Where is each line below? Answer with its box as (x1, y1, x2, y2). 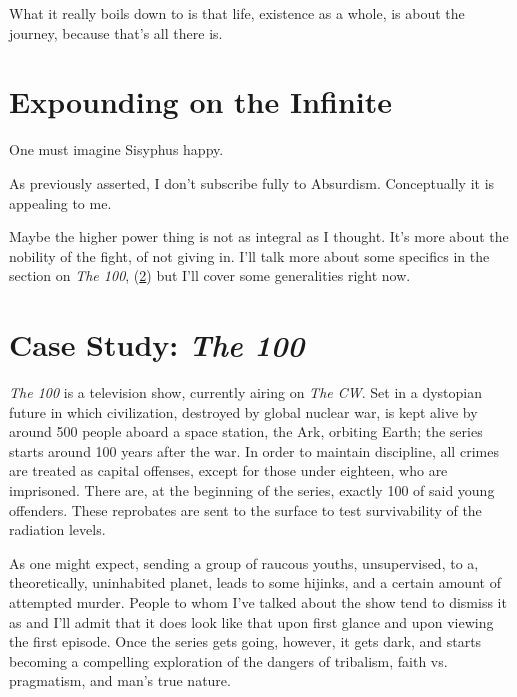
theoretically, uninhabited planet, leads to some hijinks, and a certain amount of (9, 572, 501, 593)
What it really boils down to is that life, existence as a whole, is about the (9, 3, 465, 23)
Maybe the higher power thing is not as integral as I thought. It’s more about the (9, 226, 509, 247)
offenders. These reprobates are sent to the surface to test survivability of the (9, 499, 482, 520)
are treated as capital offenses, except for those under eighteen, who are (9, 460, 448, 481)
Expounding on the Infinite (9, 81, 393, 122)
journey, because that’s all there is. (9, 22, 223, 43)
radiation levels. (9, 519, 106, 540)
